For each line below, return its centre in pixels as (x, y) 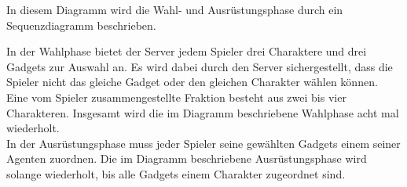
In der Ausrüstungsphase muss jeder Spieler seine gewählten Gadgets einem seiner (203, 143)
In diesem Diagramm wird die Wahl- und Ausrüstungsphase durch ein (175, 9)
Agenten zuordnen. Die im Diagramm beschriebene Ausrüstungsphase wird (187, 158)
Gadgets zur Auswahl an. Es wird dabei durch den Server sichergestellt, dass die (200, 66)
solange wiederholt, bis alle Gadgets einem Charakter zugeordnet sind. (176, 173)
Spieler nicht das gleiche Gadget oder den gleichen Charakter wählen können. (192, 82)
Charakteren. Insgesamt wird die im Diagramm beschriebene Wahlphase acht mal (203, 112)
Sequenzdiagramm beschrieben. (81, 25)
